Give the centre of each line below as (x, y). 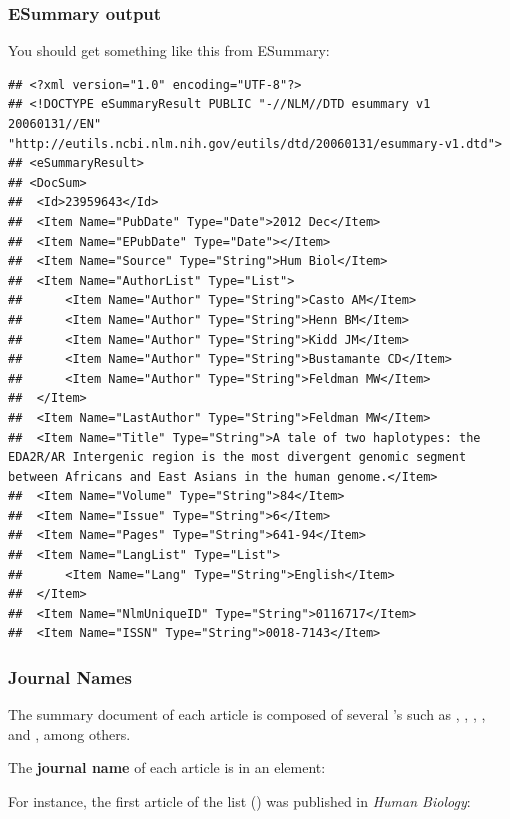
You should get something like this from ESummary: (169, 50)
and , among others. (69, 733)
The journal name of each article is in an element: (167, 767)
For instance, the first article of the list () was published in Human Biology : (239, 801)
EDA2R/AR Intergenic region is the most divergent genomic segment (237, 457)
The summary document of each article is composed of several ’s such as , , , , (247, 714)
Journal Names (70, 676)
